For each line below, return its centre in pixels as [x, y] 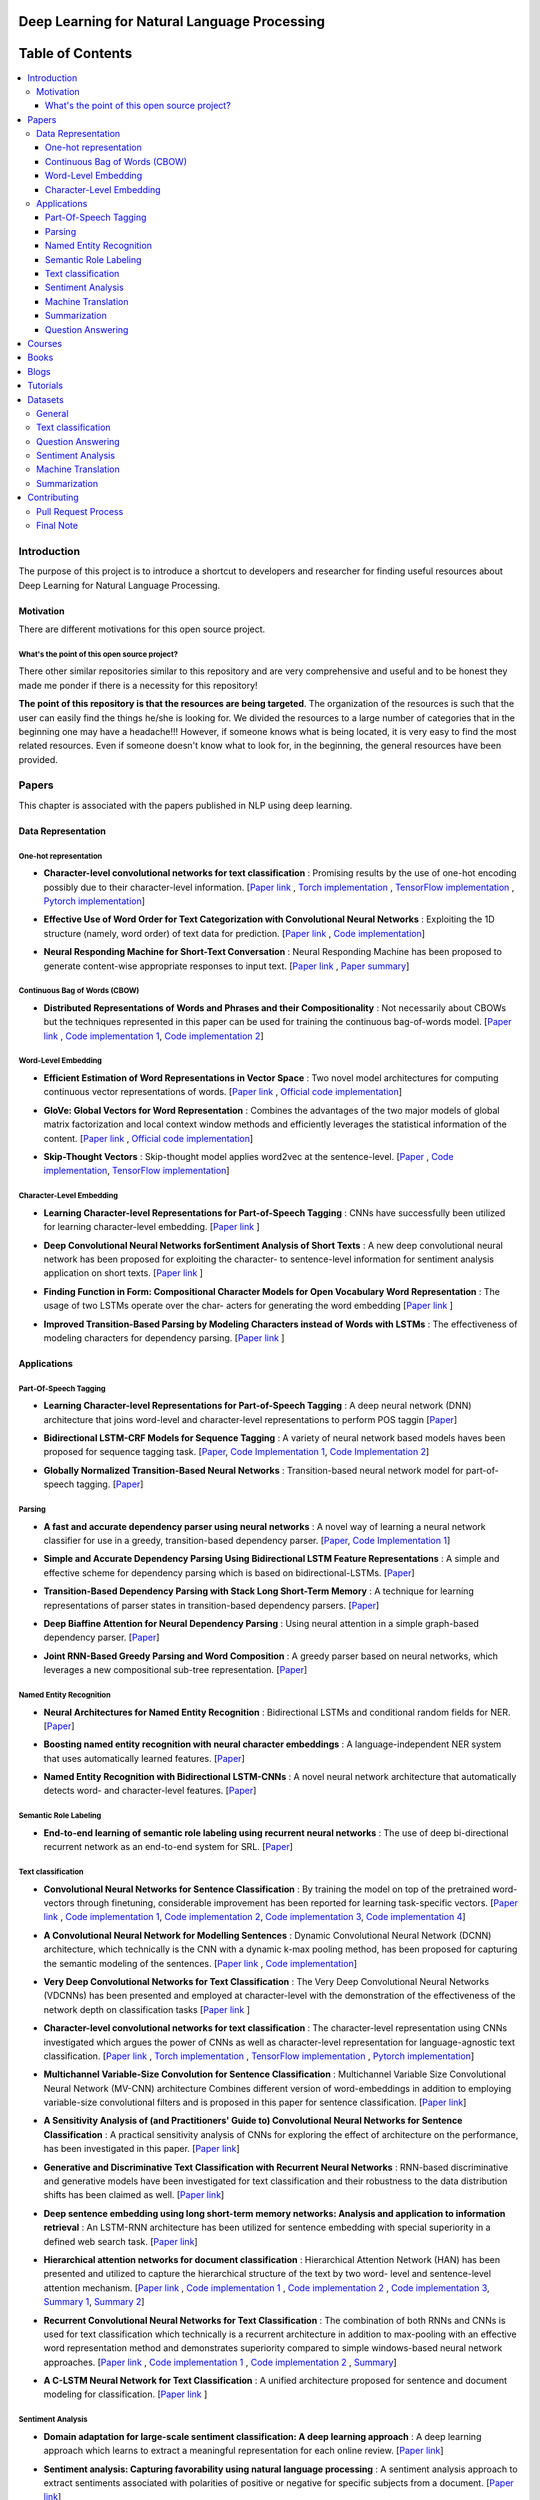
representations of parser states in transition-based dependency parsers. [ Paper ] [211, 1605]
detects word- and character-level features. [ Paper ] [150, 1791]
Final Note [57, 526]
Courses [45, 343]
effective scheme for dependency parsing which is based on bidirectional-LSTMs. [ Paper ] [229, 1572]
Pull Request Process [80, 511]
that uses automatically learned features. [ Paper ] [144, 1758]
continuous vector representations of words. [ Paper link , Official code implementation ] [223, 1092]
